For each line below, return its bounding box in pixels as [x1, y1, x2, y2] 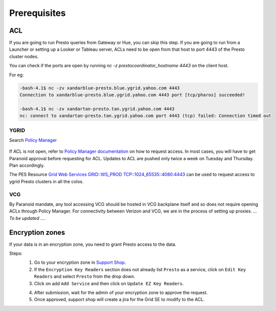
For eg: [9, 72, 24, 78]
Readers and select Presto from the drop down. [34, 274, 135, 280]
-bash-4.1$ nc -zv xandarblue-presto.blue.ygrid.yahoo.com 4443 [19, 85, 180, 91]
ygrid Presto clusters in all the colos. [9, 178, 84, 184]
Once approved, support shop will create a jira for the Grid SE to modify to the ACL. [34, 297, 205, 303]
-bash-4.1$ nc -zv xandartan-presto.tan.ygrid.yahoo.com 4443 [19, 106, 175, 111]
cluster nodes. [9, 53, 39, 59]
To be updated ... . [9, 215, 46, 221]
